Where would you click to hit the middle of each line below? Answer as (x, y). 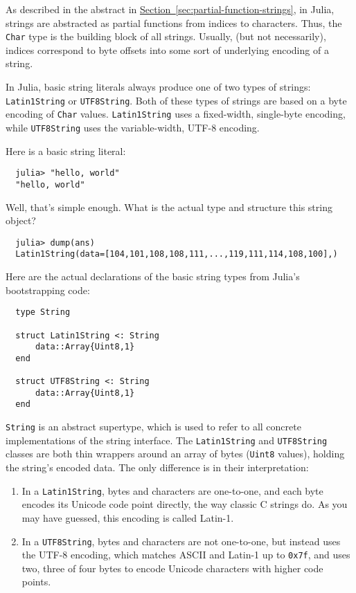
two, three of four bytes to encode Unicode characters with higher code (172, 568)
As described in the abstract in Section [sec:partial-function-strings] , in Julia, (170, 9)
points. (36, 582)
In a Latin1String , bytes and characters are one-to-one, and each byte (172, 490)
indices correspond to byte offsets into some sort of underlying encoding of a (167, 49)
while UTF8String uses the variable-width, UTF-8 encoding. (133, 127)
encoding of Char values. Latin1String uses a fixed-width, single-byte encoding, (176, 114)
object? (21, 220)
